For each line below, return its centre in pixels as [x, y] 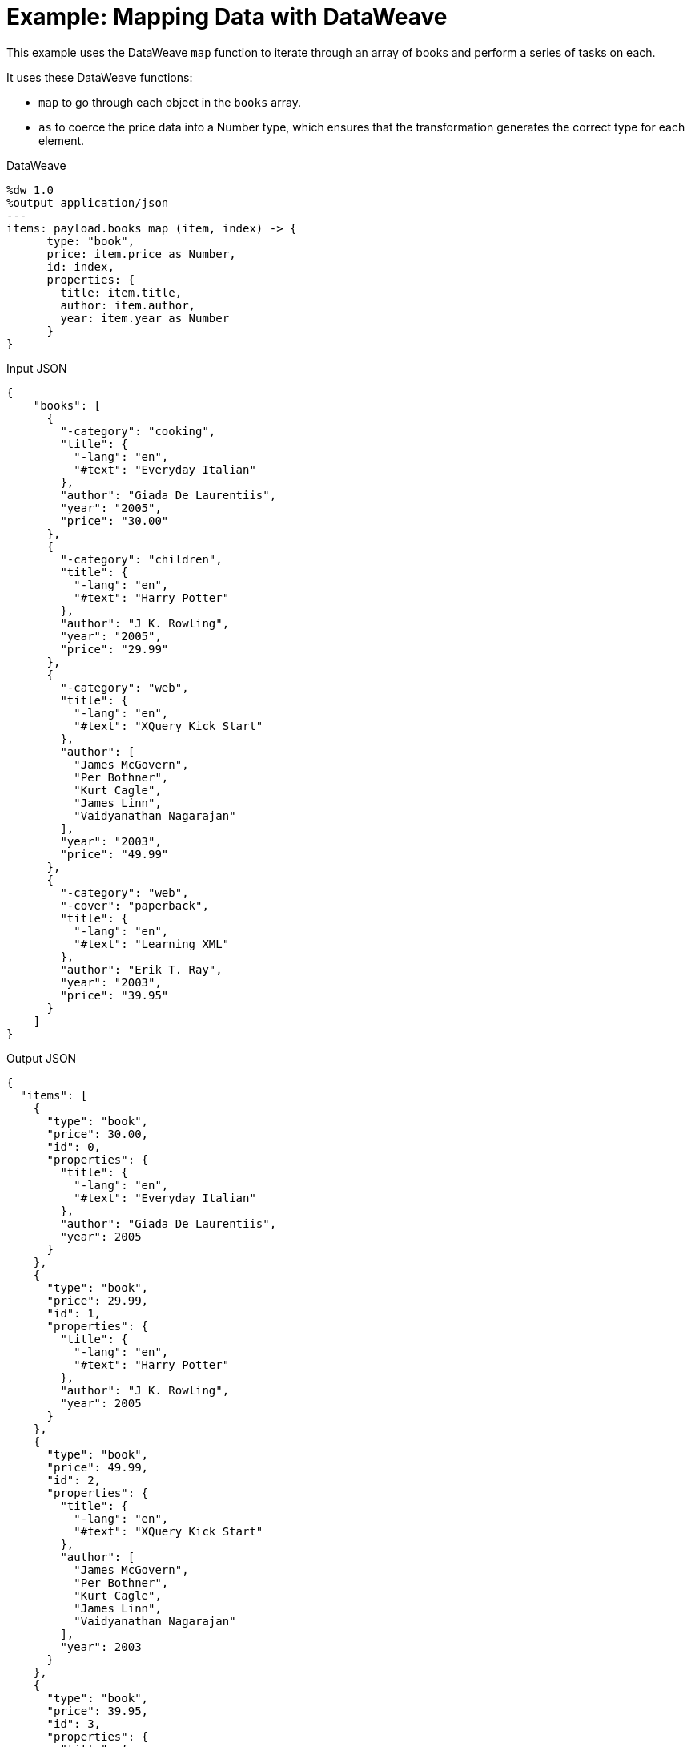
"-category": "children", [141, 559]
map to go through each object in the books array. [170, 102]
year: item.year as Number [145, 318]
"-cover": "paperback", [135, 905]
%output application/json [88, 202]
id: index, [80, 266]
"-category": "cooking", [138, 431]
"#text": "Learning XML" [152, 944]
